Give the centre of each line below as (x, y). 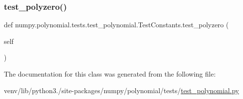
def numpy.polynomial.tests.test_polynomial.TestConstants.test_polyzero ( (116, 25)
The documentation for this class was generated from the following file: (110, 74)
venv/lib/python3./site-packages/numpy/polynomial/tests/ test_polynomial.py (121, 90)
